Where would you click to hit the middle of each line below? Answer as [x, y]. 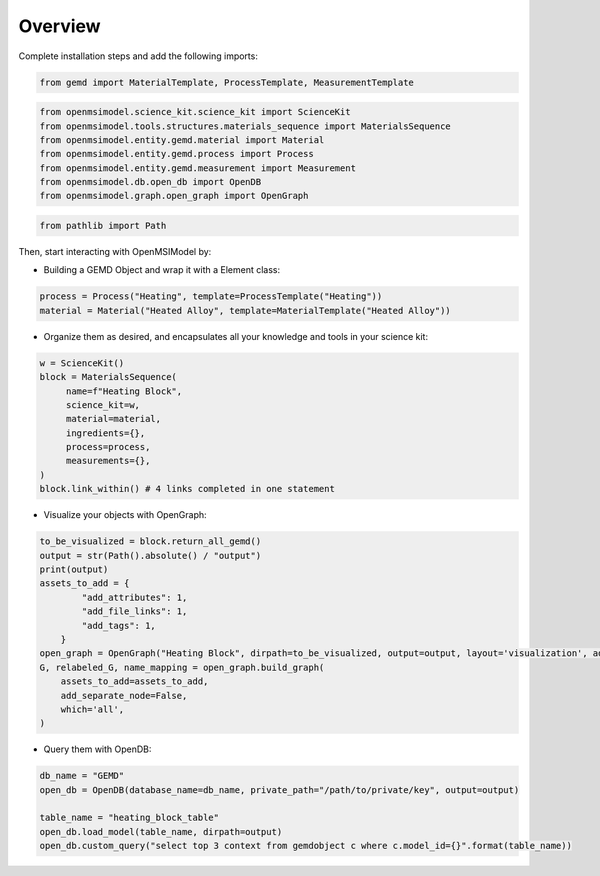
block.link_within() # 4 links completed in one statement [187, 489]
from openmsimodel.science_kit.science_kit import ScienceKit [195, 112]
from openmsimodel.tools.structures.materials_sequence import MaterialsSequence [245, 126]
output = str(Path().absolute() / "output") [150, 555]
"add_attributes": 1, [134, 597]
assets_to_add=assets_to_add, [134, 681]
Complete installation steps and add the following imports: [138, 56]
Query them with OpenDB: [97, 749]
